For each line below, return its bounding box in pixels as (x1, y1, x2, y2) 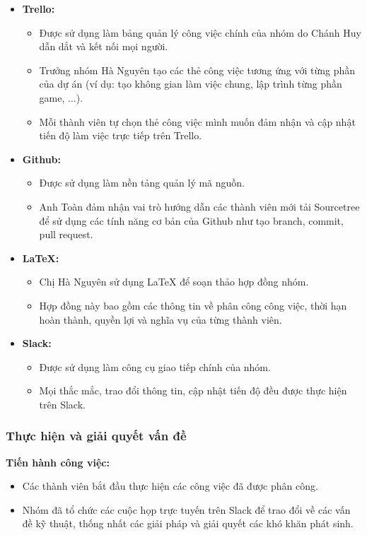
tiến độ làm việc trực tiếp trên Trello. (39, 128, 202, 143)
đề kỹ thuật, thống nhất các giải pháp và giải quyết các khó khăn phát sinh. (22, 516, 354, 531)
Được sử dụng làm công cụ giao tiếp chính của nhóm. (39, 359, 271, 374)
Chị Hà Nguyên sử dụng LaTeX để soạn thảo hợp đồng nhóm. (39, 274, 309, 289)
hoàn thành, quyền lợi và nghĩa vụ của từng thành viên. (39, 312, 282, 327)
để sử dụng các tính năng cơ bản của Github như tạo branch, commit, (39, 213, 344, 228)
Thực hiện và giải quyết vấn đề (6, 427, 187, 445)
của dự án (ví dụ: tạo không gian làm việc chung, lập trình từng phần (39, 76, 342, 91)
